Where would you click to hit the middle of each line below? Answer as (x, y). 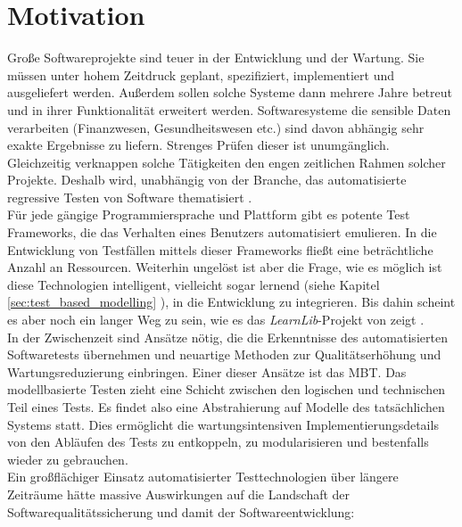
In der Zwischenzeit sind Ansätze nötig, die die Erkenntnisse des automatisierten (227, 337)
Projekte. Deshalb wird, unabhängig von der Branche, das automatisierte (207, 180)
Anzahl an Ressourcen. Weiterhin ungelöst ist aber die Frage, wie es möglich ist (225, 267)
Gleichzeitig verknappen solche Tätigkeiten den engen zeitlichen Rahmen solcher (227, 162)
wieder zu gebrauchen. (68, 459)
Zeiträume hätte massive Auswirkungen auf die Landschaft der (179, 494)
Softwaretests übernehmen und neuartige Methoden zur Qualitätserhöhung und (224, 354)
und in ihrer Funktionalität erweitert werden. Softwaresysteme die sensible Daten (229, 109)
